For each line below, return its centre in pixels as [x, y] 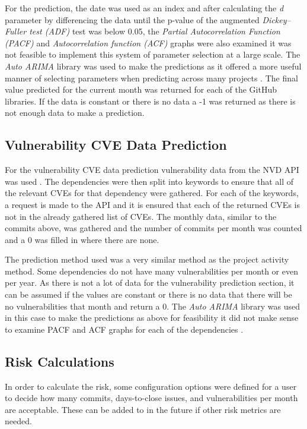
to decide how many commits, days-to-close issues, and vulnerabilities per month [151, 398]
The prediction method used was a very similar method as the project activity [147, 259]
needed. [18, 421]
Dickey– [276, 19]
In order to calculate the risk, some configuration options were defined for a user [151, 386]
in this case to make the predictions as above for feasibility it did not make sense [152, 318]
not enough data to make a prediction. [75, 113]
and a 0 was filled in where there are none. [82, 239]
